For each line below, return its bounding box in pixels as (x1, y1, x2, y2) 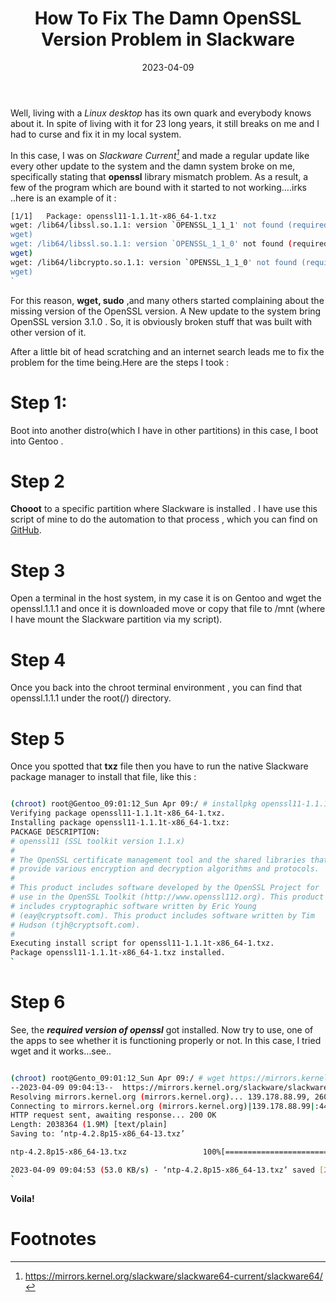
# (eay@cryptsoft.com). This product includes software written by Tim (10, 910, 315, 921)
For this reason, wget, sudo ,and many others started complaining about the (10, 294, 325, 306)
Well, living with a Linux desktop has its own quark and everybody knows (10, 107, 312, 119)
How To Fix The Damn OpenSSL (34, 7, 302, 30)
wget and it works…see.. (10, 1045, 112, 1057)
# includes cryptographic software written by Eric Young (10, 901, 257, 911)
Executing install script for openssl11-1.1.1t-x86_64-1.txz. (10, 938, 275, 949)
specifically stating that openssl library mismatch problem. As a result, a (10, 170, 309, 182)
